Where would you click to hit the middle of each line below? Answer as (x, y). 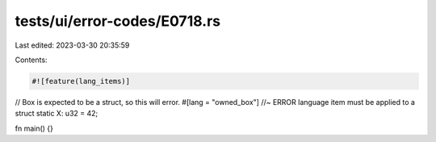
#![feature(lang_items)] (81, 81)
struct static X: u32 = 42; (57, 114)
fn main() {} (34, 128)
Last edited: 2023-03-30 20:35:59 (72, 45)
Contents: (31, 60)
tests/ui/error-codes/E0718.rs (118, 21)
